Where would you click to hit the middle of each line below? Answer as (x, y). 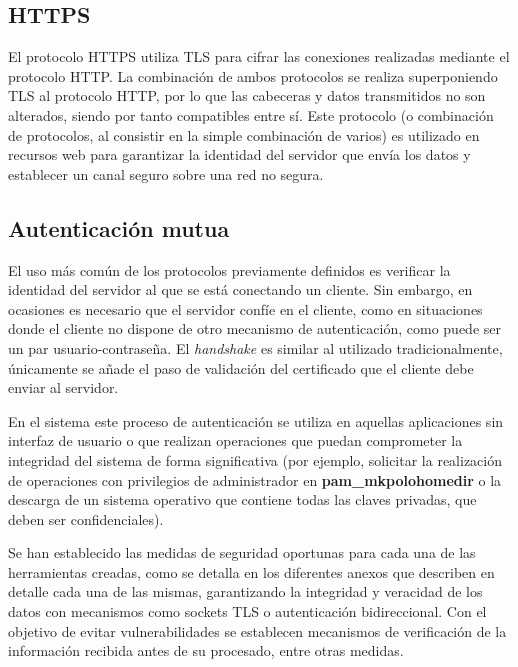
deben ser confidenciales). (86, 518)
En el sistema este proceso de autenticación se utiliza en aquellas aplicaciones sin (256, 420)
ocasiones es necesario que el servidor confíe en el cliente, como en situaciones (245, 308)
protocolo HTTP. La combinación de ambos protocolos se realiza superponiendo (253, 75)
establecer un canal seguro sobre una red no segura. (166, 173)
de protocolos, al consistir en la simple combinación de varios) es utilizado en (244, 134)
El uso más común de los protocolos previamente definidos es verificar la (229, 269)
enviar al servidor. (63, 387)
